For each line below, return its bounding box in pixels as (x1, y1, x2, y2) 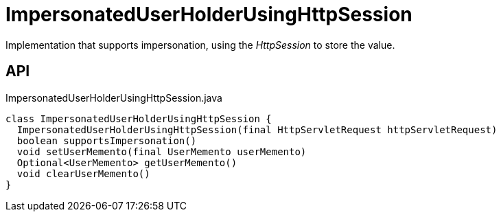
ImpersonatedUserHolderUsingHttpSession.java (5, 91, 222, 104)
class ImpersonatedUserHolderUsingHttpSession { (5, 113, 272, 124)
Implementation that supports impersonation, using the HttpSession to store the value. (5, 38, 395, 51)
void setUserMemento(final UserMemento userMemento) (16, 146, 307, 157)
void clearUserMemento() (16, 168, 150, 179)
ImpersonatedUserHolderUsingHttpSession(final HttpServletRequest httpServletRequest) (16, 124, 498, 135)
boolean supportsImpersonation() (16, 135, 197, 146)
